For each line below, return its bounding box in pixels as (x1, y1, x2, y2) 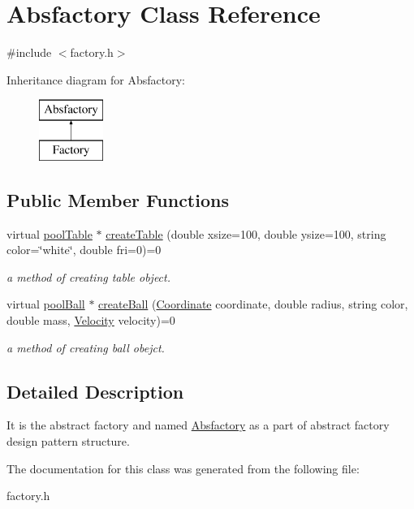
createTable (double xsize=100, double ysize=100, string (106, 225, 386, 242)
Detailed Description (6, 378, 184, 403)
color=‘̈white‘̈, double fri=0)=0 (6, 241, 162, 258)
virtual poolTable (6, 225, 93, 242)
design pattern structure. (6, 433, 130, 450)
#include (6, 44, 52, 61)
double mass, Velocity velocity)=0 (6, 312, 175, 329)
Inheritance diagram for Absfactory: (6, 71, 185, 88)
